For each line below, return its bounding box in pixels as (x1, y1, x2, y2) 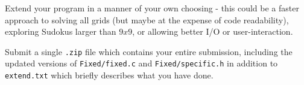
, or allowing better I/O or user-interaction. (132, 25, 293, 38)
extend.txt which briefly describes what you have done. (5, 69, 214, 81)
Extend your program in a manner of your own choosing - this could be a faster (5, 2, 299, 14)
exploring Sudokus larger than (5, 25, 116, 38)
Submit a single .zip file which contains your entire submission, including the (5, 45, 293, 57)
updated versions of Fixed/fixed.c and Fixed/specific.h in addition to (5, 57, 278, 69)
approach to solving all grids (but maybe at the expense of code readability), (5, 13, 289, 26)
